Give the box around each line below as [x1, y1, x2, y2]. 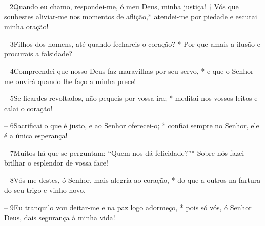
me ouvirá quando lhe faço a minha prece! [4, 75, 136, 86]
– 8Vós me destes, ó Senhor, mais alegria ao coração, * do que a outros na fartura [4, 174, 261, 185]
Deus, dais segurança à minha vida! [4, 212, 115, 222]
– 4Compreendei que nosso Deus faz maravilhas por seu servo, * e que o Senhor [4, 65, 254, 76]
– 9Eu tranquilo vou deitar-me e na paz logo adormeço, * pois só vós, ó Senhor [4, 201, 252, 212]
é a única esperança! [4, 130, 68, 140]
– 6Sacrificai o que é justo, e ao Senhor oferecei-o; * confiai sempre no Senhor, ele [4, 120, 259, 131]
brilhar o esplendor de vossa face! [4, 157, 108, 168]
